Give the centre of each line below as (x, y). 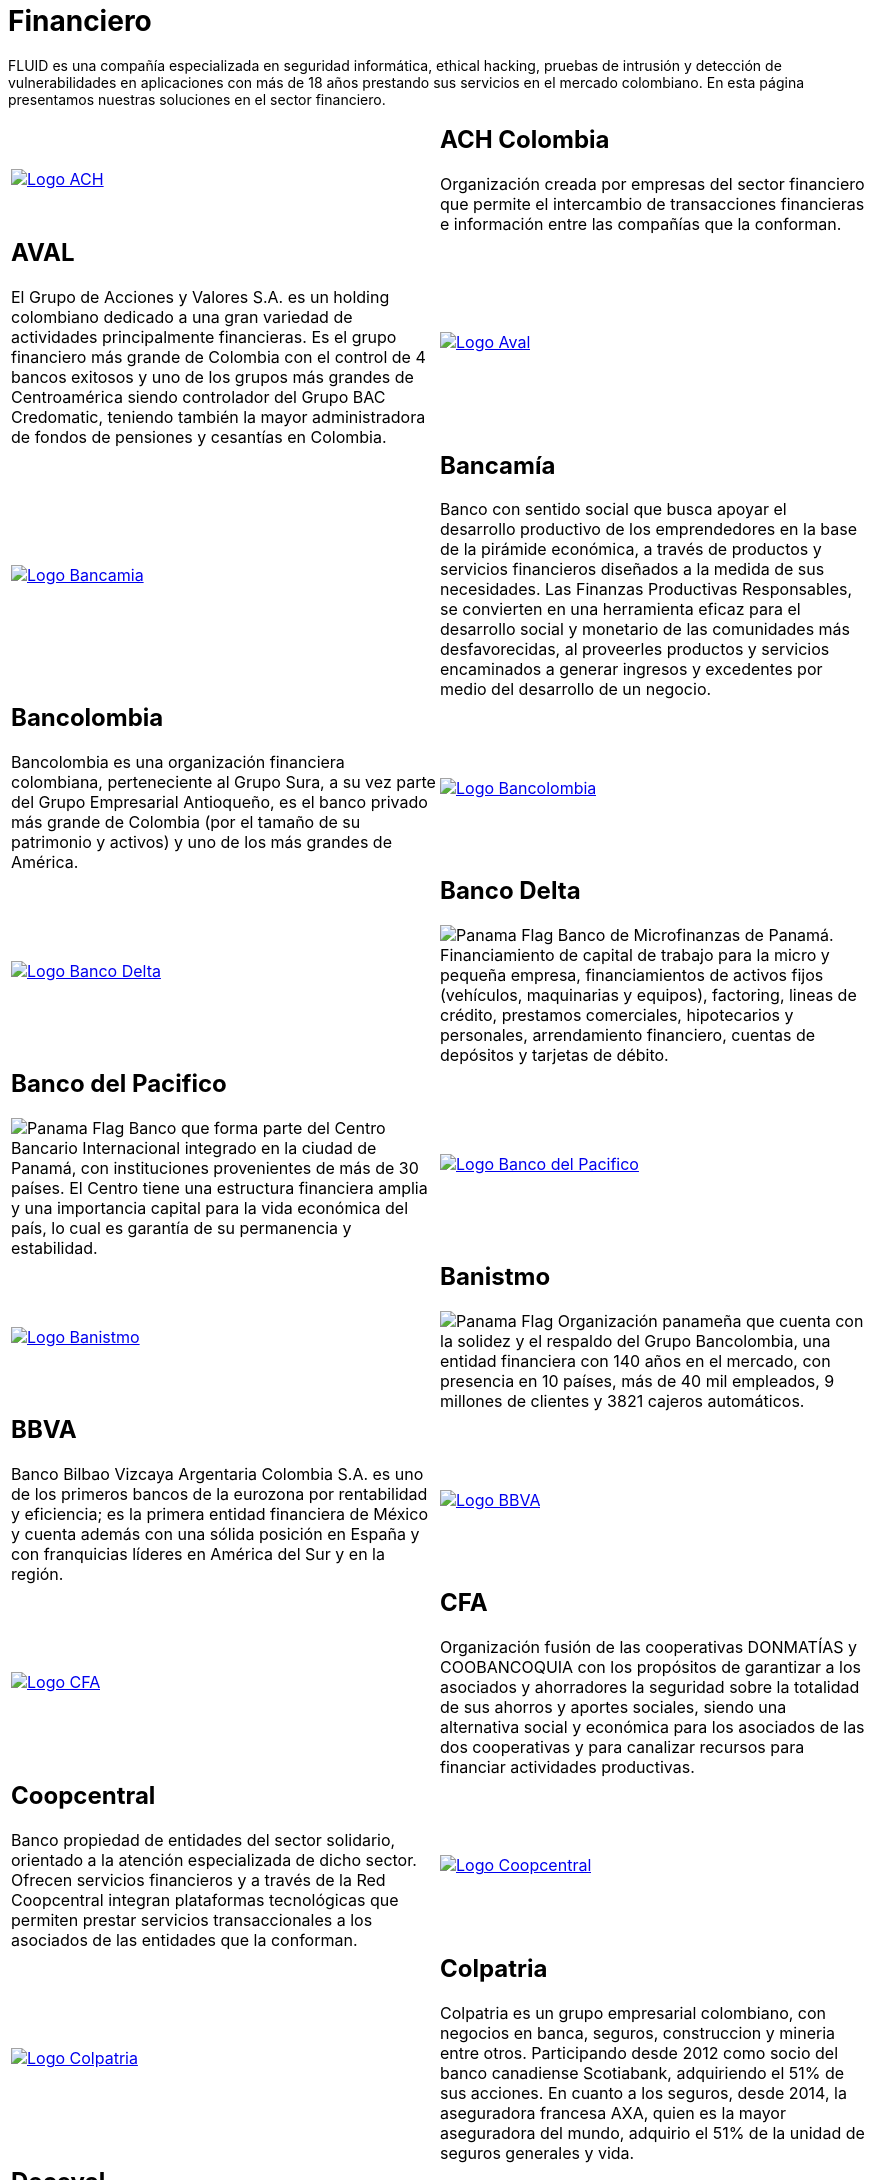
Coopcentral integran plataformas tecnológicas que (205, 1899)
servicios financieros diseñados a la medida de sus (632, 569)
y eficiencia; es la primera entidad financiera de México (219, 1514)
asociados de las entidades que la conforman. (184, 1939)
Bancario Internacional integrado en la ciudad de (194, 1148)
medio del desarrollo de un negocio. (576, 689)
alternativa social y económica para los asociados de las (652, 1726)
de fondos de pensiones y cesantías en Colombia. (199, 436)
